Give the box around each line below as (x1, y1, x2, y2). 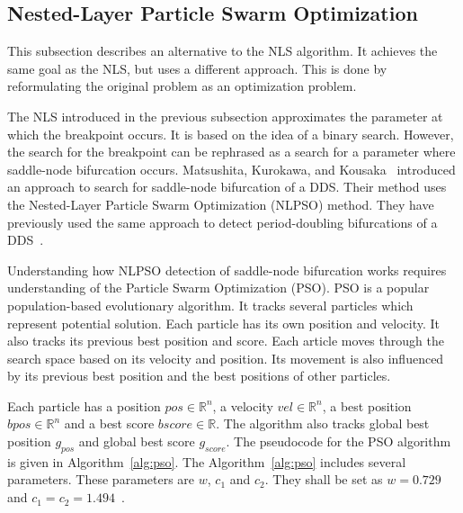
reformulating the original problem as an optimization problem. (7, 76, 357, 95)
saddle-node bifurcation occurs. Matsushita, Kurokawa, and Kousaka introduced (7, 159, 456, 178)
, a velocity (212, 396, 273, 415)
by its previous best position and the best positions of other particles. (7, 366, 391, 385)
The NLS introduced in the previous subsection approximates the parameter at (7, 106, 443, 125)
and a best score (64, 414, 155, 433)
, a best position (322, 396, 412, 415)
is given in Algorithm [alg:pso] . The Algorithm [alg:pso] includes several (7, 452, 406, 471)
